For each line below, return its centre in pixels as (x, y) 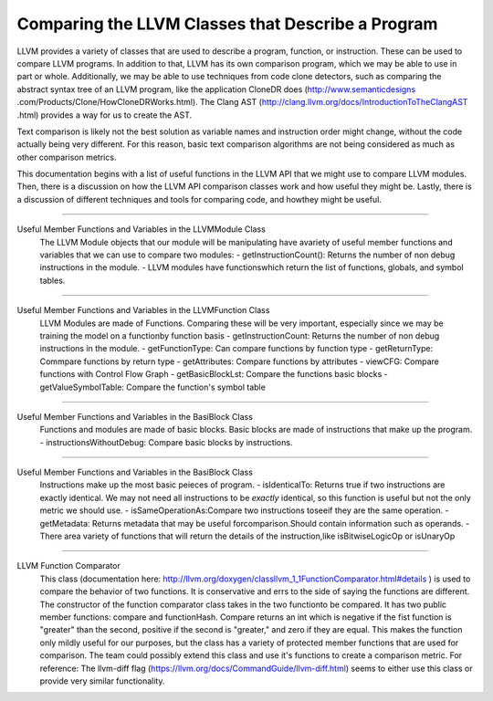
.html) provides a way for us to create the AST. (104, 115)
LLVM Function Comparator (68, 566)
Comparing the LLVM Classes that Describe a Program (227, 24)
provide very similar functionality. (102, 681)
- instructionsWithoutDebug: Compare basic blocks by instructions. (166, 442)
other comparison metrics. (67, 157)
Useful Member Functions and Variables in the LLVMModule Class (142, 229)
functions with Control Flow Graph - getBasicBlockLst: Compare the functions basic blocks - (214, 374)
